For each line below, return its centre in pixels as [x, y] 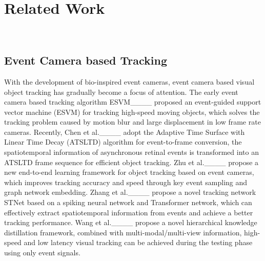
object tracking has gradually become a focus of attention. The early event [121, 92]
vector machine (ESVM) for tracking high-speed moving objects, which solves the [132, 112]
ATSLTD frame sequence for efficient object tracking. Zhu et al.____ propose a [131, 162]
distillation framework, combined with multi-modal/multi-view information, [123, 232]
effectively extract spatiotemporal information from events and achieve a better [129, 212]
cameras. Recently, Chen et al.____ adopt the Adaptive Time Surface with [125, 132]
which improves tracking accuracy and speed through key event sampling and [126, 182]
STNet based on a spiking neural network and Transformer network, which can [128, 202]
